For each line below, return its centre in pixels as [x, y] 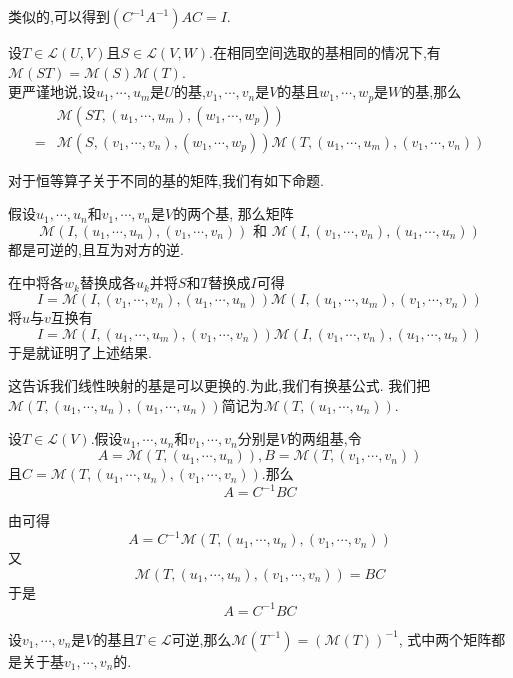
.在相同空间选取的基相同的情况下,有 [325, 52]
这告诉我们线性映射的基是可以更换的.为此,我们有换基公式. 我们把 [219, 385]
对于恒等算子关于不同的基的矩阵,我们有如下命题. [166, 179]
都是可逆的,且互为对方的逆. [96, 248]
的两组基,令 [324, 438]
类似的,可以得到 [59, 16]
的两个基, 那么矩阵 [233, 213]
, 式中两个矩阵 [445, 638]
